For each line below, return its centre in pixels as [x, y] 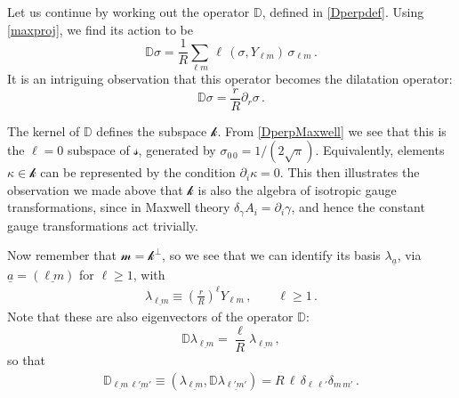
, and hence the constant [358, 207]
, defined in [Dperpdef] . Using [343, 12]
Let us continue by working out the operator [129, 12]
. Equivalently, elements [380, 150]
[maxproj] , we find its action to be [100, 29]
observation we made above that [95, 189]
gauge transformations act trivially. [103, 225]
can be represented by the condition [138, 172]
